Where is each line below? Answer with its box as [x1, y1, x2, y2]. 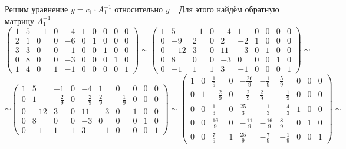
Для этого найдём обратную [179, 3, 279, 15]
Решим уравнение [5, 3, 68, 15]
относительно [114, 3, 163, 15]
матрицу [5, 14, 34, 27]
